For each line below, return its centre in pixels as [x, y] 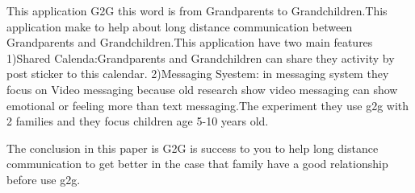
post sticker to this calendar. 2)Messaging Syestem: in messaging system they [198, 74]
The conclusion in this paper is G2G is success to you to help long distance [193, 148]
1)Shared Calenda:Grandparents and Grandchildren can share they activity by [201, 57]
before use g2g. [44, 179]
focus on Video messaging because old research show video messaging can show [202, 89]
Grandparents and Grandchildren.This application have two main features [190, 42]
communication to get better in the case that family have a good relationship [197, 164]
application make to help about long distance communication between [180, 26]
